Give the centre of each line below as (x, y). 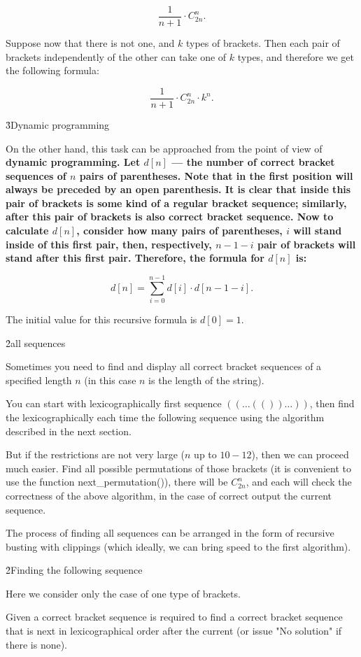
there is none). (37, 644)
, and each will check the (299, 482)
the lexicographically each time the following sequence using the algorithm (165, 417)
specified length (39, 380)
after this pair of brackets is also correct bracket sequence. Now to (170, 217)
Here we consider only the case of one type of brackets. (123, 593)
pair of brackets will (307, 244)
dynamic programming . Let (73, 162)
